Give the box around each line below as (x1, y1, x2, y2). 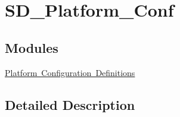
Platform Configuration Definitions (5, 66, 135, 78)
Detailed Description (5, 95, 135, 113)
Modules (5, 38, 58, 56)
